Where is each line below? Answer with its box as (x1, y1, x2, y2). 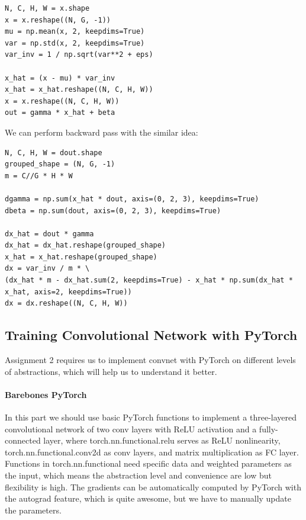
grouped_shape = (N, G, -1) (5, 160, 115, 169)
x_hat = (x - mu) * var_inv (5, 73, 115, 82)
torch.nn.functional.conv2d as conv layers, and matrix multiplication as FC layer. (5, 445, 299, 458)
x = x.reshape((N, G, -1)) (5, 15, 111, 24)
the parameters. (5, 503, 62, 516)
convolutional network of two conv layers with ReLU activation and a (5, 422, 257, 435)
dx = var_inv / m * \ (5, 264, 90, 273)
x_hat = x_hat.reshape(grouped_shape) (5, 252, 157, 261)
